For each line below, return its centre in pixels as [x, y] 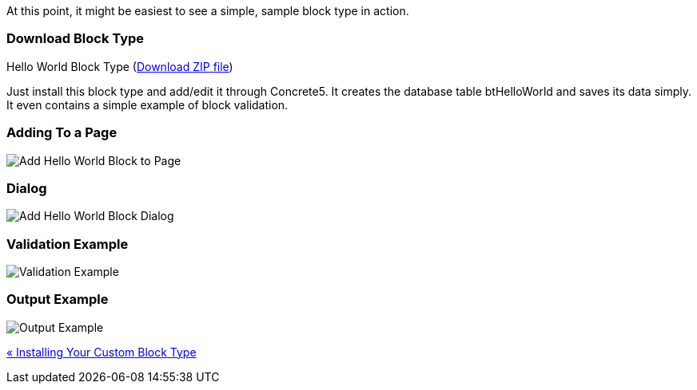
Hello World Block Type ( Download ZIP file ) [120, 66]
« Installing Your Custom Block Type [102, 352]
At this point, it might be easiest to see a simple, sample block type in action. [208, 11]
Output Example [58, 299]
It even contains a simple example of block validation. [147, 104]
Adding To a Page [62, 133]
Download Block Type [76, 39]
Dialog [27, 188]
